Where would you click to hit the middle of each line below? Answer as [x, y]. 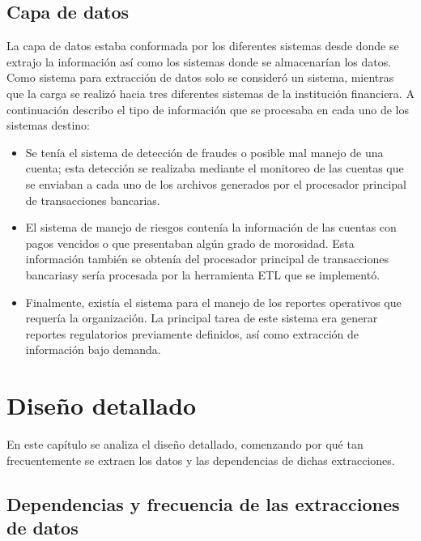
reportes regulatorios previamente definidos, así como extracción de [192, 333]
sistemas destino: [48, 125]
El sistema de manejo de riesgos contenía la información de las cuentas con [211, 227]
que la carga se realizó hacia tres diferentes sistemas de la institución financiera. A [210, 93]
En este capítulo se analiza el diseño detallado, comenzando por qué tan [185, 444]
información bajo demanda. [93, 349]
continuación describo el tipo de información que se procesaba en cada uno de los [208, 109]
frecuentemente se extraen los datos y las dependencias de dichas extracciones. [201, 460]
